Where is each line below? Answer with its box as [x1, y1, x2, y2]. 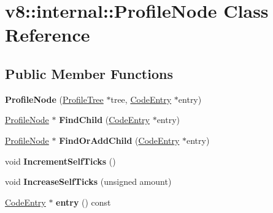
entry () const [56, 195, 111, 208]
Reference [5, 22, 90, 47]
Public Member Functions [5, 64, 173, 83]
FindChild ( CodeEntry [59, 113, 150, 126]
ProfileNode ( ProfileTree [5, 92, 104, 105]
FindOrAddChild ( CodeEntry [59, 133, 180, 146]
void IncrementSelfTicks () [5, 154, 116, 167]
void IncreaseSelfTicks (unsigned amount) [5, 175, 172, 188]
